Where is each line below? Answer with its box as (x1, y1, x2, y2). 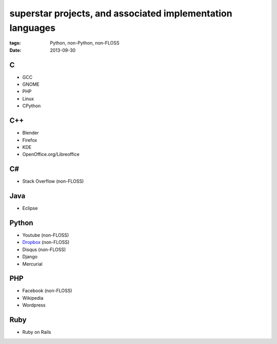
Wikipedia (22, 295, 44, 301)
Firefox (22, 137, 37, 143)
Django (22, 254, 38, 260)
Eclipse (22, 205, 38, 212)
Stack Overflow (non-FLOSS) (22, 178, 84, 184)
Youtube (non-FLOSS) (22, 232, 69, 238)
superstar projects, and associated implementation (9, 8, 233, 19)
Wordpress (22, 302, 46, 308)
